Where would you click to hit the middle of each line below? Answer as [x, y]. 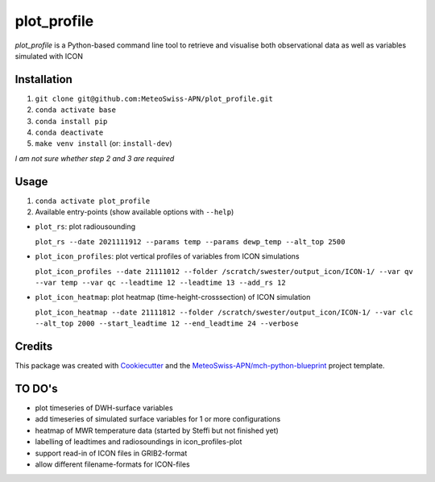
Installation [43, 79]
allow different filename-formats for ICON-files [112, 464]
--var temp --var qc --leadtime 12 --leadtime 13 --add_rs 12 [160, 283]
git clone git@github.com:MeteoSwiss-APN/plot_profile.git [154, 98]
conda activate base [76, 110]
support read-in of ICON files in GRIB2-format [111, 453]
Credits [34, 347]
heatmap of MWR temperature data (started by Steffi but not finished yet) [157, 430]
